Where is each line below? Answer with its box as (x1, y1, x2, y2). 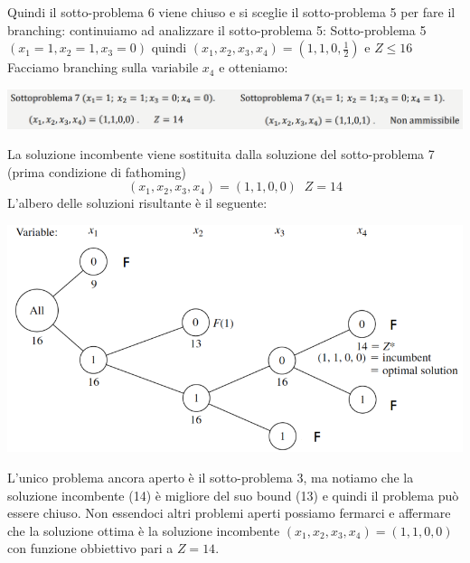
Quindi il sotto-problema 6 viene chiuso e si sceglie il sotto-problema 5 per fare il (7, 3, 456, 21)
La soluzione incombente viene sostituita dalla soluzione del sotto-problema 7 (7, 145, 435, 164)
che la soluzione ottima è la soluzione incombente (7, 521, 280, 540)
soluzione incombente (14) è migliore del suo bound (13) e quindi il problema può (7, 485, 459, 504)
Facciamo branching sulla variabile (7, 58, 199, 77)
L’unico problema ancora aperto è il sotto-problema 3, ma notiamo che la (7, 467, 414, 486)
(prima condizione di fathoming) (7, 162, 187, 181)
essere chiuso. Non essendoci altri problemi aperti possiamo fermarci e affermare (7, 503, 451, 522)
